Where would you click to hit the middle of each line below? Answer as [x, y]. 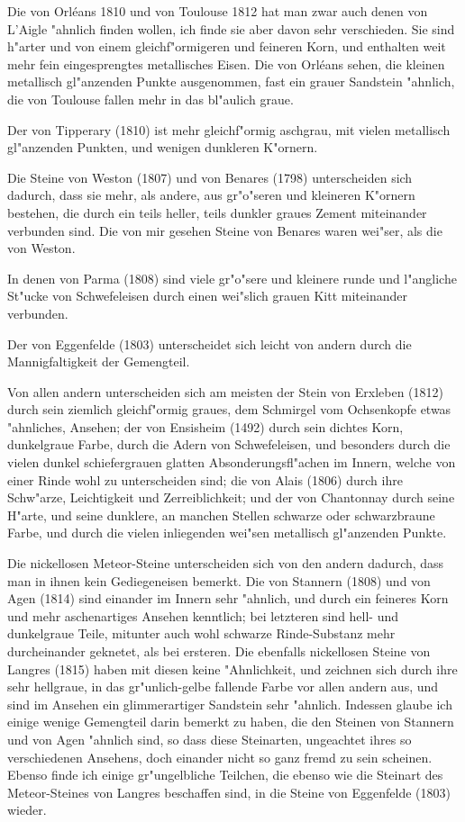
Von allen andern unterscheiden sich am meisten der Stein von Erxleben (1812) [225, 391]
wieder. [27, 810]
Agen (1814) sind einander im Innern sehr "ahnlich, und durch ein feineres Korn [228, 598]
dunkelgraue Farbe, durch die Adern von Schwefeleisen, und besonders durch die [229, 444]
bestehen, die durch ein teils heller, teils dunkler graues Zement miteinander [217, 212]
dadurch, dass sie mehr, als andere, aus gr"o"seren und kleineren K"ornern [211, 195]
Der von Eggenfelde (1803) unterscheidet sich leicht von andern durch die [210, 343]
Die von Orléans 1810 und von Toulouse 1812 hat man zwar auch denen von [218, 11]
